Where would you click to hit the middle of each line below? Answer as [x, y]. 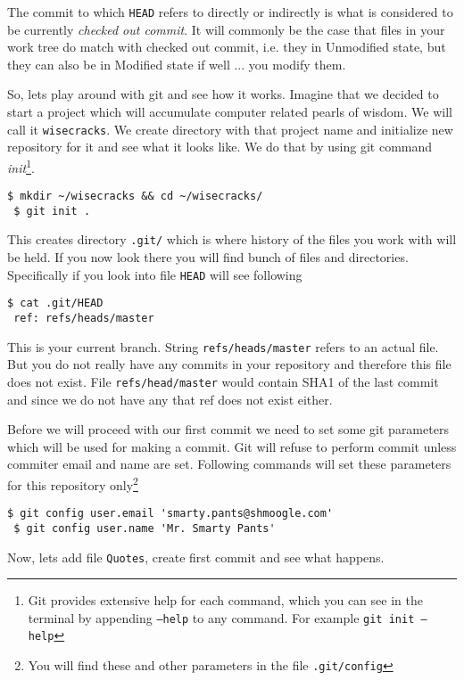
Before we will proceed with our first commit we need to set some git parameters [228, 429]
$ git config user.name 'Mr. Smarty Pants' [145, 528]
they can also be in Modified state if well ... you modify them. [177, 64]
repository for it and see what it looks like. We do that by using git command [220, 147]
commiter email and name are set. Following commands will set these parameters [229, 464]
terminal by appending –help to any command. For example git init [221, 617]
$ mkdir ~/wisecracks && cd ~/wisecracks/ [135, 197]
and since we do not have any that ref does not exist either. [170, 399]
